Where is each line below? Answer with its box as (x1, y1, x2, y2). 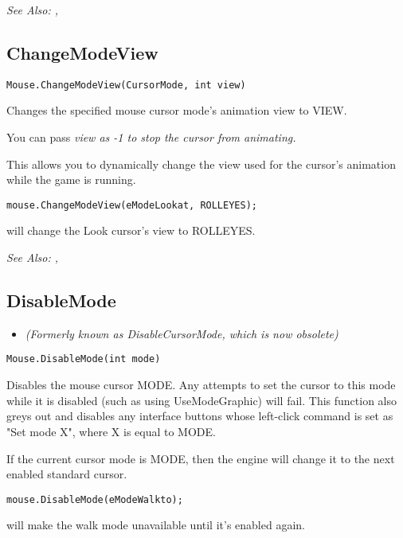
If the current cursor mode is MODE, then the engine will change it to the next (6, 450, 395, 466)
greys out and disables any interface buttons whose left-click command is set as (6, 407, 393, 424)
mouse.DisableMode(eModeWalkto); (6, 493, 183, 505)
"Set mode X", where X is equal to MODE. (6, 423, 216, 439)
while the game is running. (6, 171, 136, 188)
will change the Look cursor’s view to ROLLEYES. (6, 222, 256, 239)
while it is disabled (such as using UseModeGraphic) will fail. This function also (6, 392, 397, 408)
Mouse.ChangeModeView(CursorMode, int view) (6, 79, 246, 91)
